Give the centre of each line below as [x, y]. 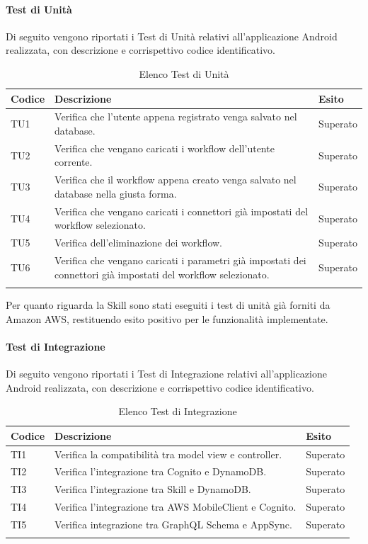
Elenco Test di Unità [184, 73]
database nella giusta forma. [116, 193]
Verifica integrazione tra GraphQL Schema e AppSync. [173, 524]
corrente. [74, 162]
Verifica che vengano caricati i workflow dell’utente [165, 148]
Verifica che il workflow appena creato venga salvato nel [176, 180]
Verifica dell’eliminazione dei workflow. [138, 243]
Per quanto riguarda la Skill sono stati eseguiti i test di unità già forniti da [168, 304]
